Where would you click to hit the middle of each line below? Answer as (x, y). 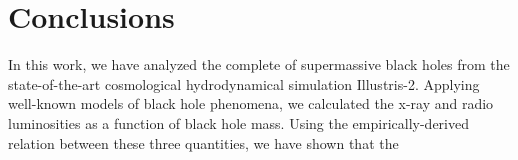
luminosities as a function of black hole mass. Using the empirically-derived (238, 122)
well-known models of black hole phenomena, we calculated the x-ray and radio (251, 103)
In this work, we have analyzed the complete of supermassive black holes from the (259, 64)
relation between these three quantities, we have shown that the (203, 142)
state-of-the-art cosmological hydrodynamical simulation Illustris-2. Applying (244, 83)
